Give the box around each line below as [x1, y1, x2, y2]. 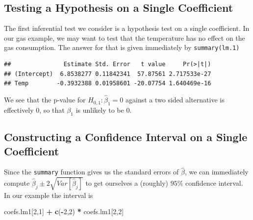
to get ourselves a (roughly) [85, 177, 169, 188]
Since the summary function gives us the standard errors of [4, 167, 179, 177]
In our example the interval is [4, 190, 93, 200]
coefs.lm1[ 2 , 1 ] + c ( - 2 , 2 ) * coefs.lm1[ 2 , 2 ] [4, 206, 124, 217]
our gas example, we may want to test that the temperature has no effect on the [4, 32, 245, 43]
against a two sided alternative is [126, 95, 225, 105]
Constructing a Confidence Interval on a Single [4, 129, 248, 145]
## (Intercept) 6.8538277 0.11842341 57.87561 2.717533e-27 [4, 70, 211, 77]
